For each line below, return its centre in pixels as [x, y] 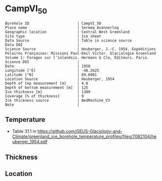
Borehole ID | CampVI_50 [53, 23]
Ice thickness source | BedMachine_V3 [58, 100]
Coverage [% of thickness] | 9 [44, 96]
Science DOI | [42, 62]
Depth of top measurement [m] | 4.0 [47, 83]
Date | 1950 [48, 66]
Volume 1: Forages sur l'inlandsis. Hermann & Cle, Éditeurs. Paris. [77, 57]
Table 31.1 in [24, 131]
